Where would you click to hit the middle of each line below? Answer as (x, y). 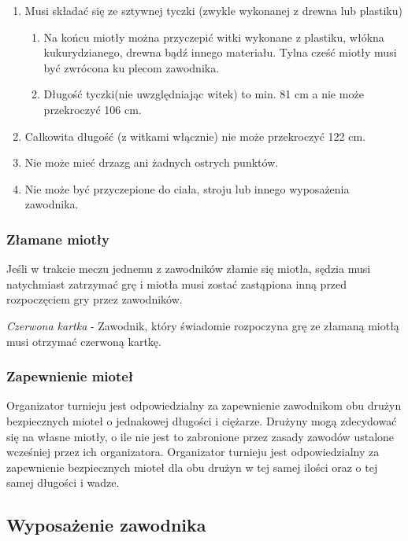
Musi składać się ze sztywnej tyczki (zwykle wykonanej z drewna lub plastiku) (213, 10)
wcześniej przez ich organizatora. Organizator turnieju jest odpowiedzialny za (193, 452)
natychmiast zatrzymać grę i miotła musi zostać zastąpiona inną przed (177, 283)
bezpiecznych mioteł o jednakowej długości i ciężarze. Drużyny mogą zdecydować (202, 420)
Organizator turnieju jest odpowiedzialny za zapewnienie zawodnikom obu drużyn (204, 405)
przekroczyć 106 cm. (93, 109)
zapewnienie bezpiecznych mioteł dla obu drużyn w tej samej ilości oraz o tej (192, 467)
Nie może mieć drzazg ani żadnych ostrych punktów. (152, 162)
